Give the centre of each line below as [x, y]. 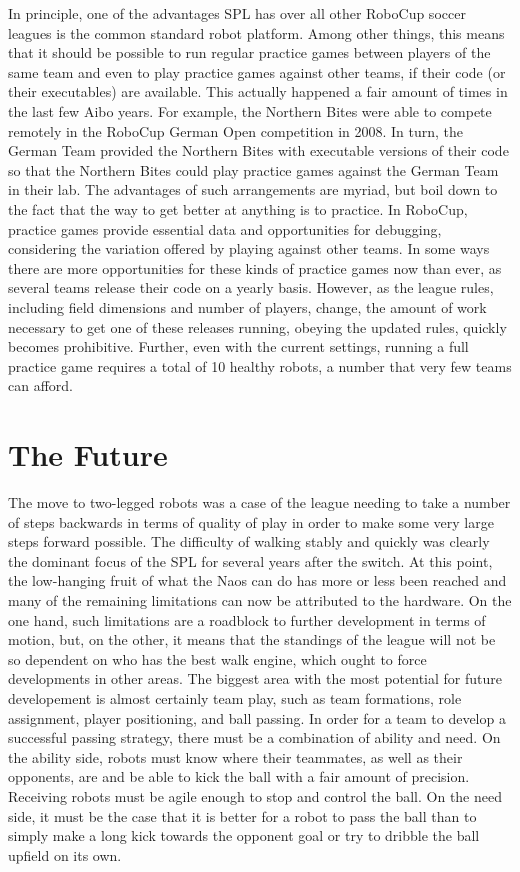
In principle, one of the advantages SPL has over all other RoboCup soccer [237, 13]
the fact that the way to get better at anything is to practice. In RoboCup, [238, 208]
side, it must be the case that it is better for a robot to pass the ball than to [242, 815]
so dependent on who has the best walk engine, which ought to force [217, 658]
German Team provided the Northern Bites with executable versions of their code [258, 150]
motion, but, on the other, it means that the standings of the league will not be [252, 639]
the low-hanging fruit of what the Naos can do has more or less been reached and [257, 580]
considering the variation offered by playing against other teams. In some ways [249, 248]
